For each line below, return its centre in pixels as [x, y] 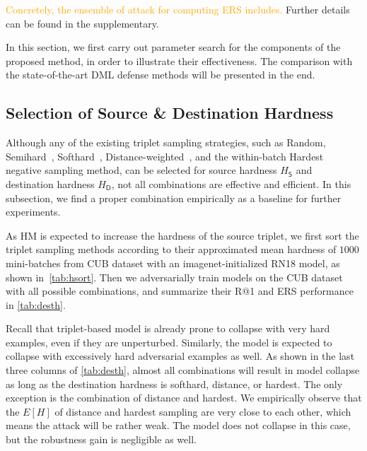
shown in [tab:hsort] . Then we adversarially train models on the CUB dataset [174, 277]
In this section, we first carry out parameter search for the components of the [173, 47]
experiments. [33, 212]
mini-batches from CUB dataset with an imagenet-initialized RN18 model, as [173, 263]
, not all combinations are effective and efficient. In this [231, 183]
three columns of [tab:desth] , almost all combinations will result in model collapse [183, 370]
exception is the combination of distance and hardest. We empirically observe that [184, 398]
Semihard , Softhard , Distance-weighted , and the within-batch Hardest [165, 156]
